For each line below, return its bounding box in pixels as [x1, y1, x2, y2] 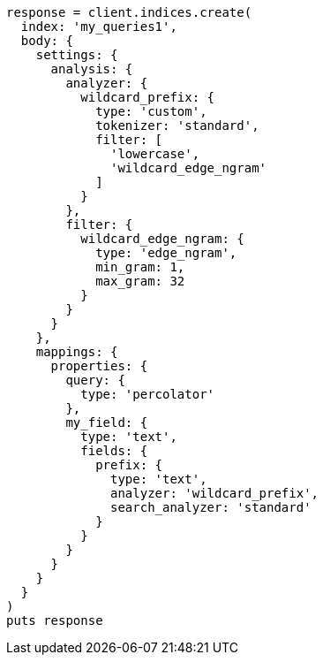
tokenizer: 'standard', [95, 118, 259, 133]
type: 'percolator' [80, 387, 215, 401]
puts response [6, 613, 103, 628]
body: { [20, 34, 73, 48]
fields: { [80, 444, 148, 458]
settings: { [35, 48, 118, 62]
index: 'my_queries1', [20, 19, 177, 34]
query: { [65, 373, 125, 387]
